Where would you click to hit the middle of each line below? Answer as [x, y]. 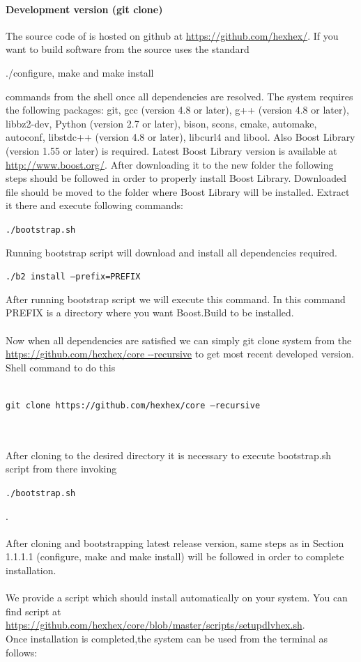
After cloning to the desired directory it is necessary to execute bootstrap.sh [168, 455]
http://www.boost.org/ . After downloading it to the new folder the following [170, 164]
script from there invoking [61, 469]
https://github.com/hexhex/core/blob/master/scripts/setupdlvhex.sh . [155, 625]
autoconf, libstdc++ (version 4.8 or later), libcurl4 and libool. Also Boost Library [180, 137]
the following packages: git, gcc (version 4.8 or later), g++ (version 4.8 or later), [177, 110]
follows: [22, 652]
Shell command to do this [61, 367]
